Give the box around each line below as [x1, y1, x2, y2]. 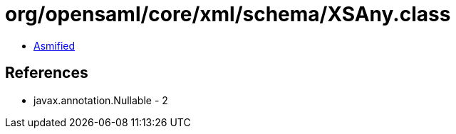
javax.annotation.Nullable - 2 [33, 94, 168, 106]
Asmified [33, 39, 76, 52]
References [5, 64, 88, 82]
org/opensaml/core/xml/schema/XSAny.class [5, 2, 451, 26]
